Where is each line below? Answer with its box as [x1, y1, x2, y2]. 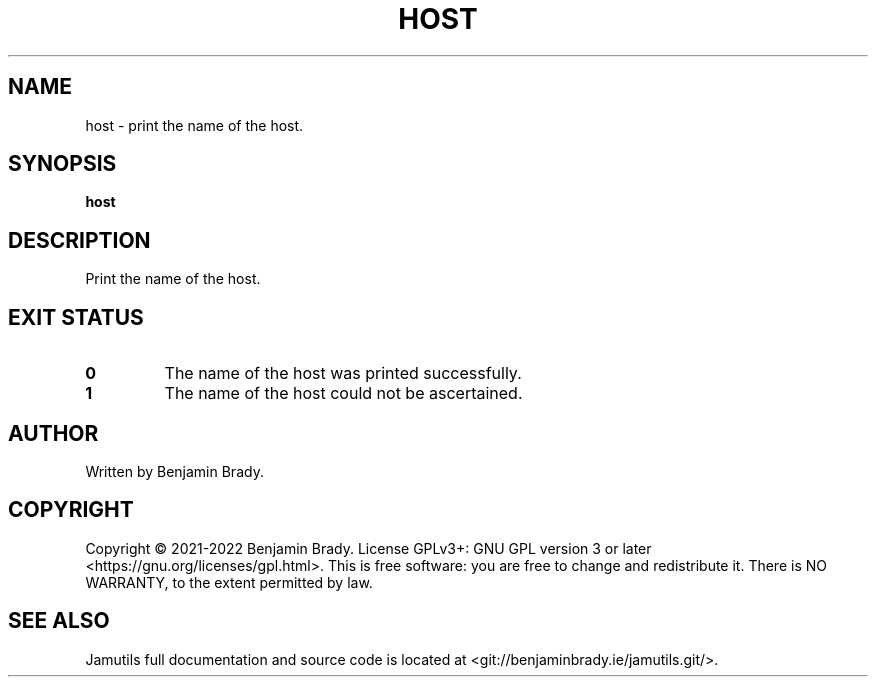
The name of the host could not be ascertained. [164, 383, 523, 404]
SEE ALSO [8, 608, 110, 634]
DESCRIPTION [8, 227, 151, 253]
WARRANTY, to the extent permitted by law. [85, 573, 373, 591]
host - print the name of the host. [85, 116, 304, 134]
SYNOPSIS [8, 151, 117, 177]
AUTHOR [8, 420, 99, 446]
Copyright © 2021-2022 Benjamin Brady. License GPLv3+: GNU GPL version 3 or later [85, 539, 652, 557]
